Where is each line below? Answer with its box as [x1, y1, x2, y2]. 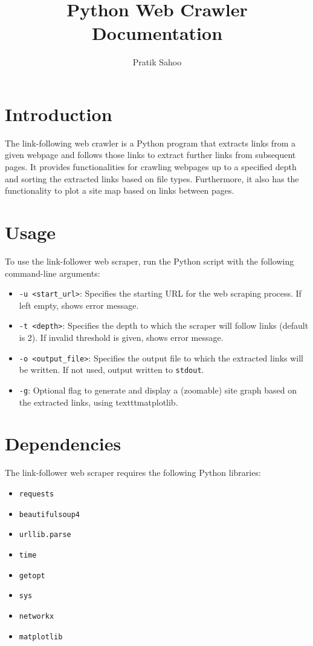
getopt [19, 571, 45, 580]
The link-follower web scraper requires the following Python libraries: [5, 466, 261, 479]
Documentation [91, 21, 223, 45]
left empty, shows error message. [19, 298, 139, 311]
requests [19, 489, 54, 498]
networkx [19, 611, 54, 621]
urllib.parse [19, 530, 71, 539]
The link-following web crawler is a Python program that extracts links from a [5, 136, 295, 149]
